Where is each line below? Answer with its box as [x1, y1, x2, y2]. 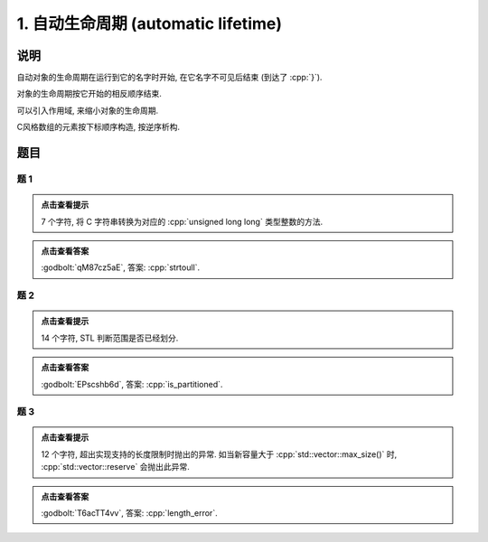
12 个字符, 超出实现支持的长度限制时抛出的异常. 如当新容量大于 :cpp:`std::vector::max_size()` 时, [41, 448, 398, 460]
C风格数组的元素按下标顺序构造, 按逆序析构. [16, 122, 181, 133]
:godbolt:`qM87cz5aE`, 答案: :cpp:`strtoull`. [41, 262, 201, 273]
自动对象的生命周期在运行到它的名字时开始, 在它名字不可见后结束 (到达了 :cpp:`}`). [16, 72, 323, 83]
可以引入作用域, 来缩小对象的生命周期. [16, 105, 159, 116]
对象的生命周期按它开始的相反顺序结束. [16, 89, 163, 99]
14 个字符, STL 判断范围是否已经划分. [41, 332, 179, 343]
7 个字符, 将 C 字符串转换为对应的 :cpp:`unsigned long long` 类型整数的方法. [41, 216, 324, 227]
